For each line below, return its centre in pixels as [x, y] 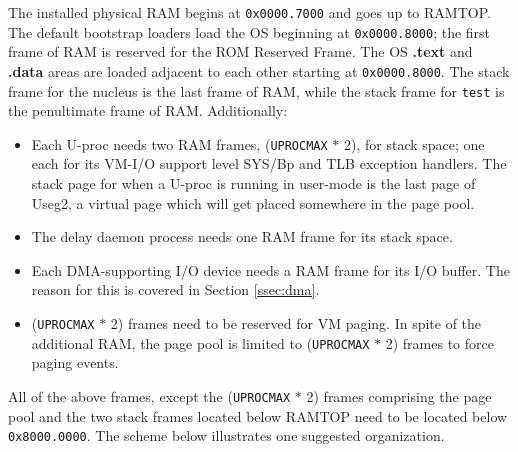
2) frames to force [439, 342]
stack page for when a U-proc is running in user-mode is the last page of [253, 183]
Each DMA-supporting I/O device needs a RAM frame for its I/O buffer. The [270, 269]
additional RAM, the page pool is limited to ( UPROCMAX [200, 342]
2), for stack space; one [414, 143]
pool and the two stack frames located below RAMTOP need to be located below [258, 415]
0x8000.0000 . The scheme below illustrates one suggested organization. [226, 435]
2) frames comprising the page [399, 395]
